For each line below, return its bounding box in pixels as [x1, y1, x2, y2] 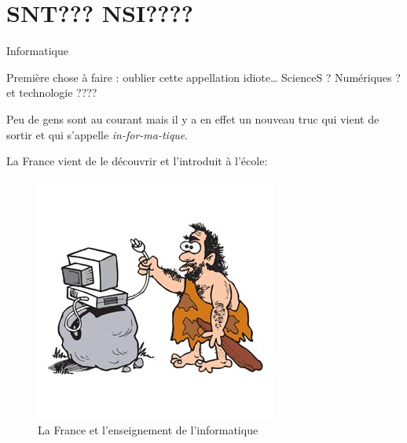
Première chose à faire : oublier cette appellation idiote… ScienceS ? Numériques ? [6, 68, 401, 85]
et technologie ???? [6, 84, 97, 101]
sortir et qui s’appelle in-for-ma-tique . [6, 126, 189, 142]
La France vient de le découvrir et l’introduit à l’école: [6, 153, 268, 169]
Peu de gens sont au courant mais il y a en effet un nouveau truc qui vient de [6, 110, 379, 127]
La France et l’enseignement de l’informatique [38, 422, 258, 438]
